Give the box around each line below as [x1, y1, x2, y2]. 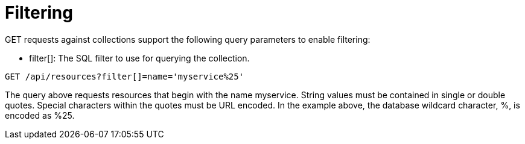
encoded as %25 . [5, 110, 75, 121]
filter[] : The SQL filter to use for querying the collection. [29, 52, 250, 63]
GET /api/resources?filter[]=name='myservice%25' [5, 71, 244, 81]
